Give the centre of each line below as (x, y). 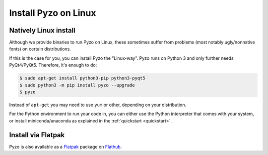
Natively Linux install (42, 30)
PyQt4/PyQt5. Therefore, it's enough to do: (53, 65)
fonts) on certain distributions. (40, 49)
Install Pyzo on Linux (53, 13)
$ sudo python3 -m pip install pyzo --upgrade (77, 85)
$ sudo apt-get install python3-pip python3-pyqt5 (83, 78)
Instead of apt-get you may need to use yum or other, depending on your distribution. (98, 105)
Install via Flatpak (37, 135)
